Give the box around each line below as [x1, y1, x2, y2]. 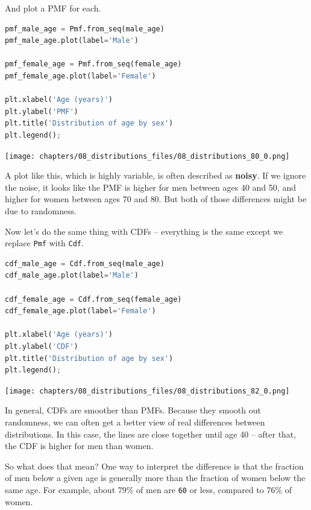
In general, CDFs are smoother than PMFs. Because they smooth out [5, 404, 261, 416]
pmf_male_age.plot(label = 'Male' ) [5, 36, 139, 45]
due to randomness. [5, 204, 77, 217]
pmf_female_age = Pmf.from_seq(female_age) [5, 60, 182, 69]
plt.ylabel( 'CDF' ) [5, 342, 78, 351]
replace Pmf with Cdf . [5, 237, 84, 249]
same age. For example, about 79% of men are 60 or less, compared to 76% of [5, 483, 292, 496]
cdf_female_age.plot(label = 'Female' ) [5, 307, 156, 316]
